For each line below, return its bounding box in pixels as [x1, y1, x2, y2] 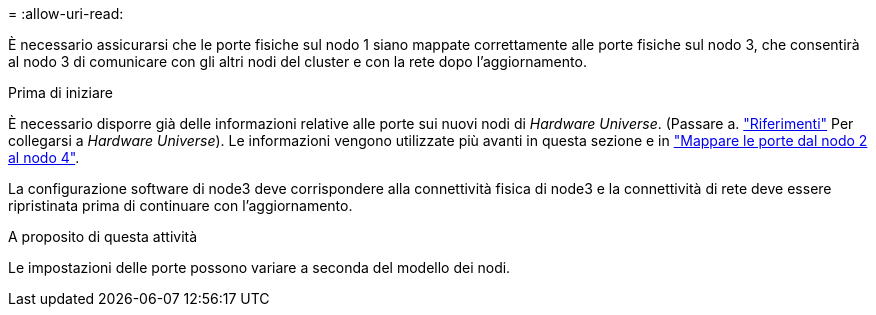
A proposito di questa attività [8, 228, 198, 245]
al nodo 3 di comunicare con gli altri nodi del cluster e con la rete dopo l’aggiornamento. [8, 53, 587, 70]
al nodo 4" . [8, 149, 80, 166]
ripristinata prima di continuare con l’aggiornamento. [8, 197, 353, 214]
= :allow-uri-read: [8, 5, 124, 22]
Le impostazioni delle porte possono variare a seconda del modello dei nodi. [8, 259, 511, 276]
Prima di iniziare [8, 84, 113, 101]
